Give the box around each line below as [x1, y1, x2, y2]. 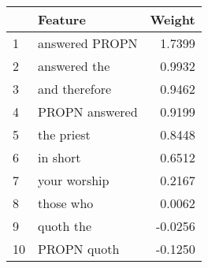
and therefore [38, 80, 112, 98]
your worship [38, 171, 110, 189]
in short [38, 148, 81, 166]
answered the [38, 57, 110, 75]
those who [38, 194, 94, 212]
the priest [38, 125, 91, 143]
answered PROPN [38, 34, 138, 52]
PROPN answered [38, 102, 138, 121]
